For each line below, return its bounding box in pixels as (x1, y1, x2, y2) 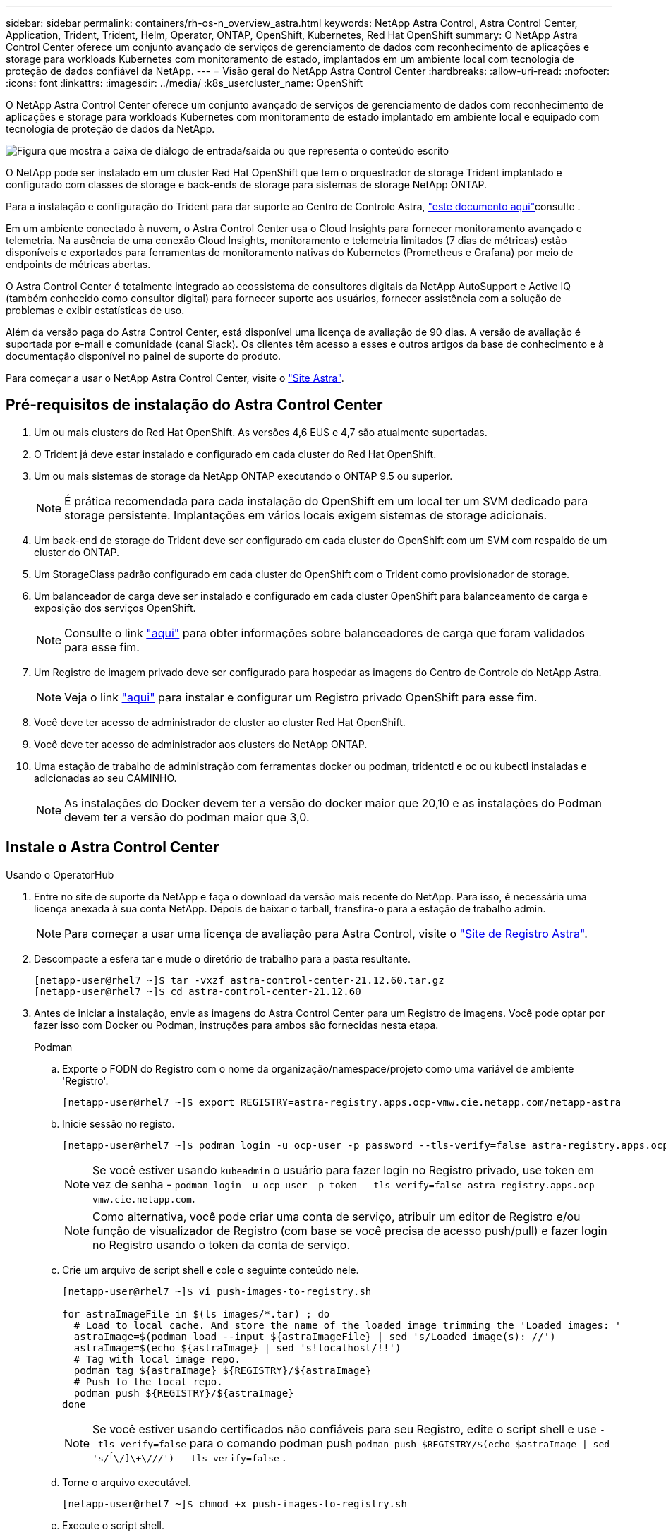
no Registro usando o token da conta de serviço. (92, 1237, 351, 1252)
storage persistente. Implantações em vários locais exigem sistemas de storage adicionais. (64, 507, 547, 522)
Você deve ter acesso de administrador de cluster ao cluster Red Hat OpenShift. (34, 716, 406, 728)
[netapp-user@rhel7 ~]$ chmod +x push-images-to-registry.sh (62, 1497, 407, 1509)
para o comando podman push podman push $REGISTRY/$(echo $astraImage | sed (189, 1435, 610, 1450)
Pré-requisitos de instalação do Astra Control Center (6, 396, 383, 414)
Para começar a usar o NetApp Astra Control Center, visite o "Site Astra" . (6, 372, 344, 384)
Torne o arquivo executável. (62, 1476, 191, 1488)
